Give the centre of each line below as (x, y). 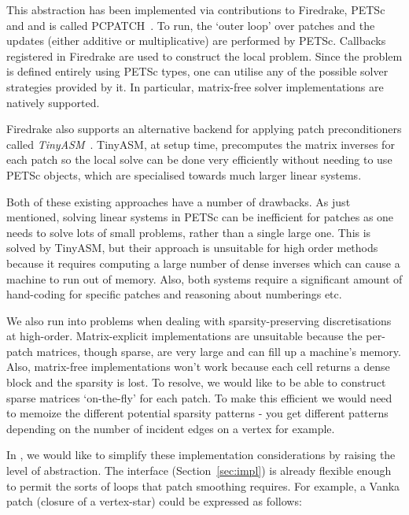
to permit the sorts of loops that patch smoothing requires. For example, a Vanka (203, 485)
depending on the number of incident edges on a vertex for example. (171, 428)
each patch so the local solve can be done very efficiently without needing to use (199, 159)
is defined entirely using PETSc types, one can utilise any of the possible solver (197, 71)
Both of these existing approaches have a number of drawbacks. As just (179, 201)
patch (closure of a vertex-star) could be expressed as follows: (154, 501)
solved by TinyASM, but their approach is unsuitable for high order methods (192, 248)
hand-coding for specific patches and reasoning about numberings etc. (174, 294)
